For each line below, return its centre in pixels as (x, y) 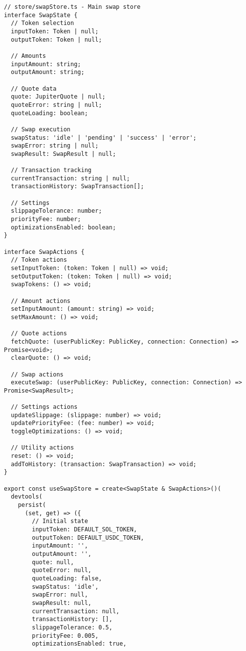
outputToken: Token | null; (56, 39)
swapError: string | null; (55, 146)
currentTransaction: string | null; (70, 178)
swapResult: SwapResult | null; (64, 154)
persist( (32, 505)
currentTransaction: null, (76, 611)
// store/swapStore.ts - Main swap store (72, 7)
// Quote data (34, 88)
